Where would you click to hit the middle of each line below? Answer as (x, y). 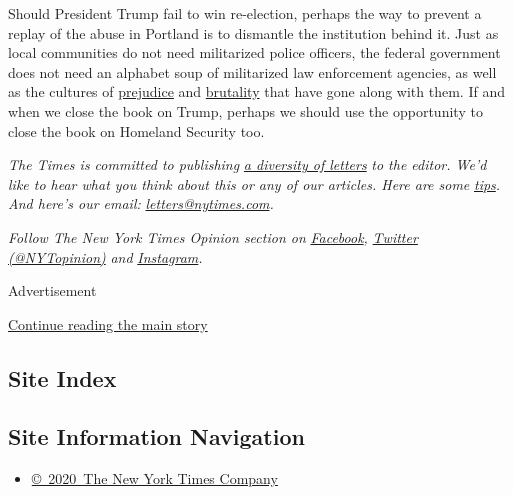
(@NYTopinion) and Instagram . (105, 256)
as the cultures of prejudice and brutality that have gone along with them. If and (256, 91)
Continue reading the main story (108, 323)
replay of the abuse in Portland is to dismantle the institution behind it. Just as (253, 32)
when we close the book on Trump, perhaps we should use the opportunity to (245, 110)
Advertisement (52, 290)
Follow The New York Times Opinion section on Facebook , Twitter (213, 236)
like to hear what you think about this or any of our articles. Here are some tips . (254, 183)
